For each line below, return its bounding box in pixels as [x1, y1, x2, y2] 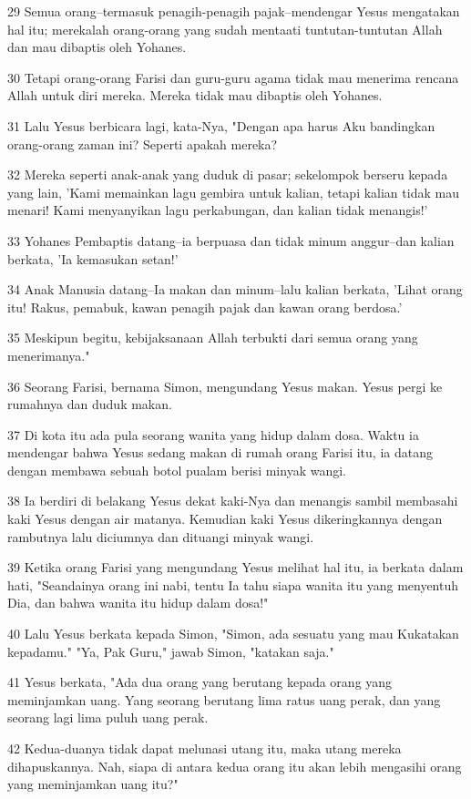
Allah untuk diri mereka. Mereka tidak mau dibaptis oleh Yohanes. [7, 86, 383, 105]
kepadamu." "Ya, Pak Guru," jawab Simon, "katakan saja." [7, 641, 334, 661]
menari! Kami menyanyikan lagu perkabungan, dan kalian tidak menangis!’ [7, 200, 428, 220]
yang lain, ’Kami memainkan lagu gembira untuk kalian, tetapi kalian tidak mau [7, 182, 459, 201]
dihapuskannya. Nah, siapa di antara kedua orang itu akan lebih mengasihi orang [7, 756, 462, 775]
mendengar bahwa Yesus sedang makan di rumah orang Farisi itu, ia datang [7, 443, 433, 462]
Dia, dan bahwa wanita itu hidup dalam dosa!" [7, 593, 269, 612]
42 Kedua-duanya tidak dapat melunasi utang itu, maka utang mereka [7, 739, 402, 757]
